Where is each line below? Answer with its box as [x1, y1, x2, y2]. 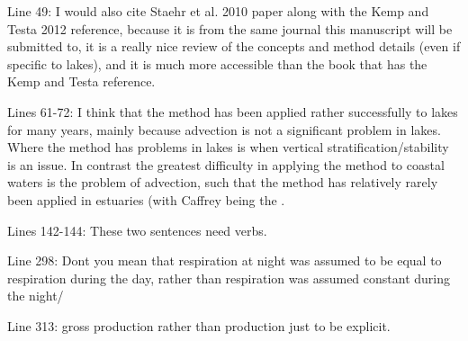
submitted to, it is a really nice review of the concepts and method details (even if [7, 37, 461, 56]
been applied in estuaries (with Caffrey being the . [7, 190, 285, 209]
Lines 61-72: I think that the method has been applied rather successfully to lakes [7, 102, 458, 121]
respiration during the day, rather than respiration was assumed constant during [7, 268, 450, 287]
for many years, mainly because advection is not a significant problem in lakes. [7, 120, 441, 139]
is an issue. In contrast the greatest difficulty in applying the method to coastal [7, 155, 445, 174]
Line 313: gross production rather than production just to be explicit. [7, 316, 391, 335]
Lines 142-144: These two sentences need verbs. [7, 220, 267, 239]
